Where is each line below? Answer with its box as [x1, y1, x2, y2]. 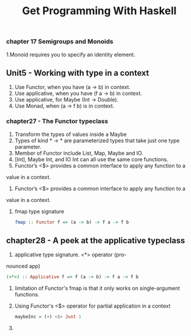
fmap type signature [14, 208, 64, 215]
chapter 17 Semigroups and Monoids [6, 37, 114, 45]
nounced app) [6, 263, 40, 270]
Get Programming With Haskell [22, 4, 177, 18]
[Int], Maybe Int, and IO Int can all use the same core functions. [14, 155, 169, 163]
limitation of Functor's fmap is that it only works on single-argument [14, 285, 180, 292]
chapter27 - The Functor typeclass [6, 117, 108, 125]
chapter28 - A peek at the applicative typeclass [6, 235, 185, 246]
